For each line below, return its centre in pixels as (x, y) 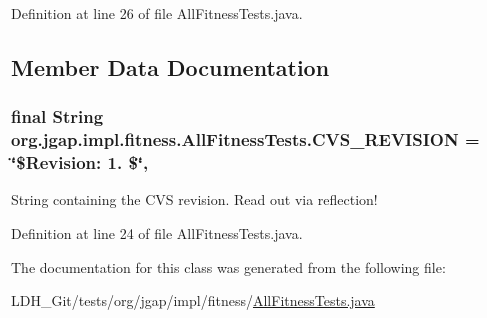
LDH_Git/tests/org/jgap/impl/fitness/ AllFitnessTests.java (193, 300)
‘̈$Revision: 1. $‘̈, (80, 162)
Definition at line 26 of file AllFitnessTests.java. (157, 13)
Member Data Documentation (170, 66)
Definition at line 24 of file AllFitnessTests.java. (157, 233)
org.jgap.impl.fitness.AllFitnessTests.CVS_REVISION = (245, 139)
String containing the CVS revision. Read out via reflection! (194, 199)
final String (57, 116)
